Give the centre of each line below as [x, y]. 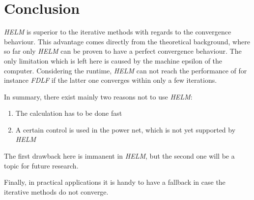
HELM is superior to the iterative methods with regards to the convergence [118, 32]
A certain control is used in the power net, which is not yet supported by [126, 129]
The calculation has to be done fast [69, 113]
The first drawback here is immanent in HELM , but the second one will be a [119, 156]
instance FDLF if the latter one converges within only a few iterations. [111, 80]
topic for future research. [41, 165]
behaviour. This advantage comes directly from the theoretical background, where [127, 41]
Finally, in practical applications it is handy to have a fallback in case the [115, 182]
